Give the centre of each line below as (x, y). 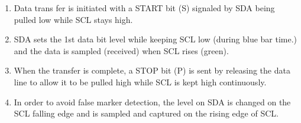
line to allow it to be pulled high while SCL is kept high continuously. (140, 82)
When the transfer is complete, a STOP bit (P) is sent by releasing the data (152, 70)
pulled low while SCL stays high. (73, 19)
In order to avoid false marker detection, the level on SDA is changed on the (152, 102)
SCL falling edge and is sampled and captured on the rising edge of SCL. (146, 113)
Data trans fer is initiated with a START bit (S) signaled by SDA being (144, 8)
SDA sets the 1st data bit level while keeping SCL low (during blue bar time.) (156, 39)
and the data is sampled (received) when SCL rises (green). (121, 50)
